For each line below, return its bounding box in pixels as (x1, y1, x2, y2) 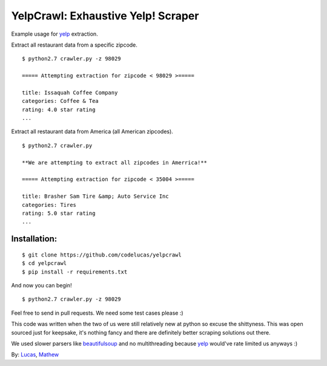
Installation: (11, 234, 58, 244)
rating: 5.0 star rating (22, 209, 96, 217)
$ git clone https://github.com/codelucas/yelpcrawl (22, 251, 182, 258)
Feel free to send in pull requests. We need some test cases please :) (11, 309, 184, 316)
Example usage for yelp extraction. (11, 30, 98, 38)
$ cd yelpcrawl (22, 260, 67, 267)
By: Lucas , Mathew (11, 351, 59, 358)
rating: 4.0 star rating (22, 106, 96, 113)
